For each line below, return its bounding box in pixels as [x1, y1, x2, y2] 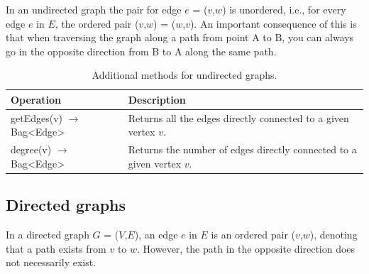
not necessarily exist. [6, 255, 97, 270]
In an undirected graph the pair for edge [6, 2, 182, 16]
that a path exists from [6, 241, 106, 256]
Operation [11, 92, 62, 106]
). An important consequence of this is [189, 16, 357, 31]
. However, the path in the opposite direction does [137, 241, 356, 256]
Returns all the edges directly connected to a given [128, 110, 349, 125]
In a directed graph [6, 227, 89, 242]
